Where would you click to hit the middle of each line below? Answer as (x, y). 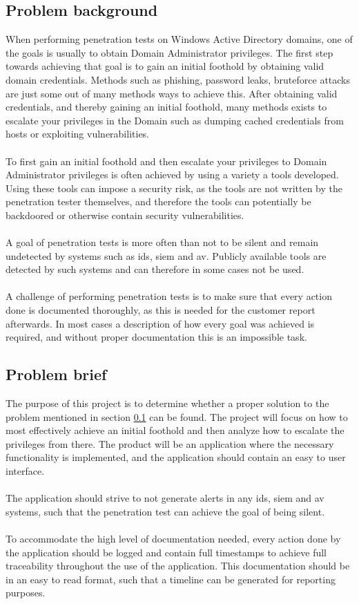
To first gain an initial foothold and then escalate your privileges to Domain (166, 161)
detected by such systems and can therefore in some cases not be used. (155, 269)
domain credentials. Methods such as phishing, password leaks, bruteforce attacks (178, 79)
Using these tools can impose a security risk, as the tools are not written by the (174, 188)
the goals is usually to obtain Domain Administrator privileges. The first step (169, 52)
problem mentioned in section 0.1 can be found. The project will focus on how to (177, 416)
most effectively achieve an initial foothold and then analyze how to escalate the (175, 430)
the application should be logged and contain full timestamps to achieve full (166, 552)
